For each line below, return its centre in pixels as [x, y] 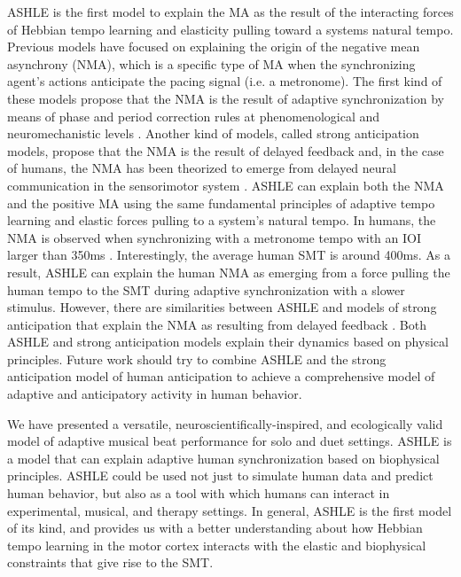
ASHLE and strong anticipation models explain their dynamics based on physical [228, 342]
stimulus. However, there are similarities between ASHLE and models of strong [222, 307]
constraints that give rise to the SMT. [110, 562]
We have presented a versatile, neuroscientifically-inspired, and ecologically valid [225, 423]
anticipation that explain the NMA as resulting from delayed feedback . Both [217, 324]
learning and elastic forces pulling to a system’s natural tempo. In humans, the [222, 220]
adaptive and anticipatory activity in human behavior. [155, 394]
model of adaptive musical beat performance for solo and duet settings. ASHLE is [230, 441]
